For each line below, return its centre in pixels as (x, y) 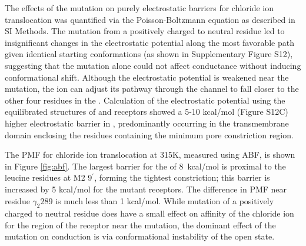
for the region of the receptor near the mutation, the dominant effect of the (140, 225)
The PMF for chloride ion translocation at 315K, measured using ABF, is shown (150, 154)
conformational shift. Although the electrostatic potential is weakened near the (147, 77)
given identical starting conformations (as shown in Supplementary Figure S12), (149, 54)
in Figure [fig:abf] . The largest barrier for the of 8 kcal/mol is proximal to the (145, 166)
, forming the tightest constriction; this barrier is (182, 177)
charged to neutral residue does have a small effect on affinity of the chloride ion (149, 213)
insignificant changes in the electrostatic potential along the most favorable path (149, 42)
